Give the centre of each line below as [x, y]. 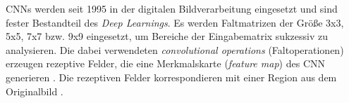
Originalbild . [35, 91]
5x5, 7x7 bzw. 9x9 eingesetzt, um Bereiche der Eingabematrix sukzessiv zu [167, 36]
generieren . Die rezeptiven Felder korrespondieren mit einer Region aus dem [171, 77]
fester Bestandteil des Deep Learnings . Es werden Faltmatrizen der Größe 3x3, [175, 22]
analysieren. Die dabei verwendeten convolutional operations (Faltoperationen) [175, 49]
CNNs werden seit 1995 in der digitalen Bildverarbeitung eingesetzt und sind [172, 8]
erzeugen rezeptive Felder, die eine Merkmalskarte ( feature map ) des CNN [165, 63]
